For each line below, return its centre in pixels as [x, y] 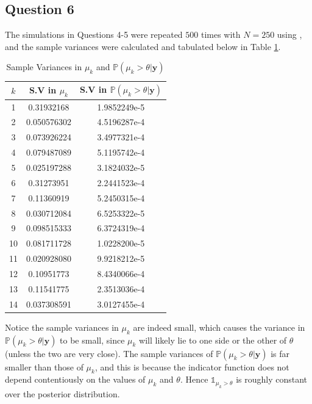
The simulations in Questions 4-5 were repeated [94, 34]
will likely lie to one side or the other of [213, 340]
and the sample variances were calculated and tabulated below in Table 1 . [143, 46]
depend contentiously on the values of [75, 379]
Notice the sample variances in [62, 327]
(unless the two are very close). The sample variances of [109, 353]
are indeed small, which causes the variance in [219, 327]
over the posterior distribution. [62, 393]
